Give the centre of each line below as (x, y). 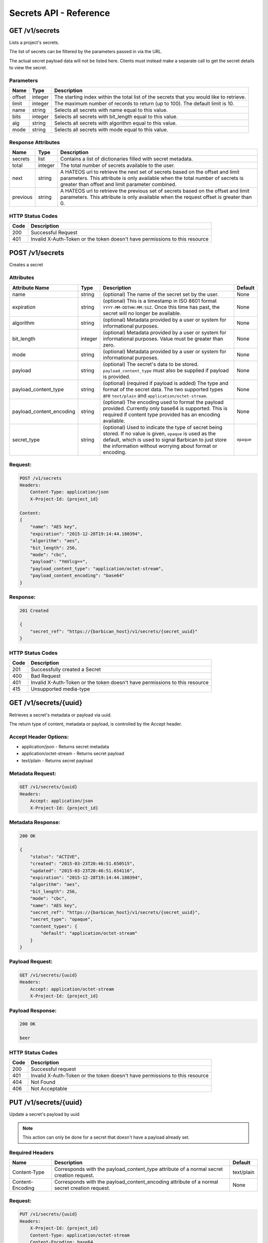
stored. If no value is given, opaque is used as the (159, 434)
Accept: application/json (62, 801)
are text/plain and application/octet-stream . (155, 395)
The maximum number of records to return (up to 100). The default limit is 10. (144, 103)
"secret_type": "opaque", (62, 919)
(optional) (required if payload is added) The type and (166, 383)
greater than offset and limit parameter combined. (119, 184)
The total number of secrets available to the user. (118, 166)
